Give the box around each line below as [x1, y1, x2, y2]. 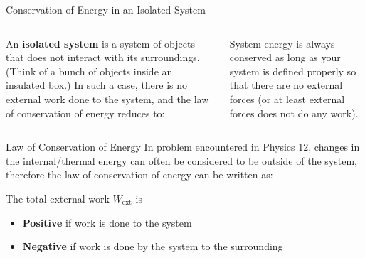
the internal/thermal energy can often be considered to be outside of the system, [6, 153, 357, 168]
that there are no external [229, 77, 343, 92]
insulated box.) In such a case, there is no [6, 77, 188, 92]
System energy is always [229, 36, 335, 50]
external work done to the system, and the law [6, 91, 209, 106]
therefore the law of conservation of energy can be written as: [6, 167, 273, 182]
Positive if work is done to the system [22, 215, 192, 230]
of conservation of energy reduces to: [6, 105, 165, 120]
